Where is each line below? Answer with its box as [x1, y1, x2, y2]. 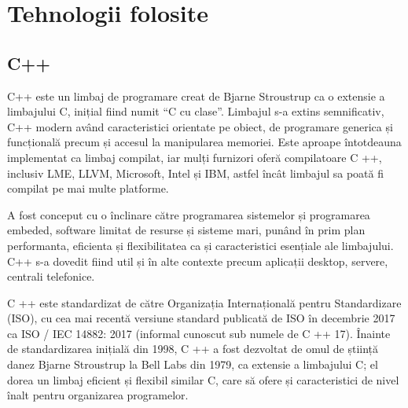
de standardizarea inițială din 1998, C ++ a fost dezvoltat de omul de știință [7, 340, 379, 357]
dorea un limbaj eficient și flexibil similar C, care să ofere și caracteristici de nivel [7, 371, 399, 388]
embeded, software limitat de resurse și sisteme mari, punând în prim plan [7, 222, 366, 238]
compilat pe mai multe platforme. [7, 180, 169, 197]
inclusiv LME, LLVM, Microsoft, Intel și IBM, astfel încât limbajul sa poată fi [7, 164, 384, 181]
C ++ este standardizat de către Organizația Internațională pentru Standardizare [7, 294, 402, 311]
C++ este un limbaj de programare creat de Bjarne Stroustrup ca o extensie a [7, 87, 385, 104]
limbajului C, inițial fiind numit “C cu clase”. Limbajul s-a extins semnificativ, [7, 103, 384, 119]
